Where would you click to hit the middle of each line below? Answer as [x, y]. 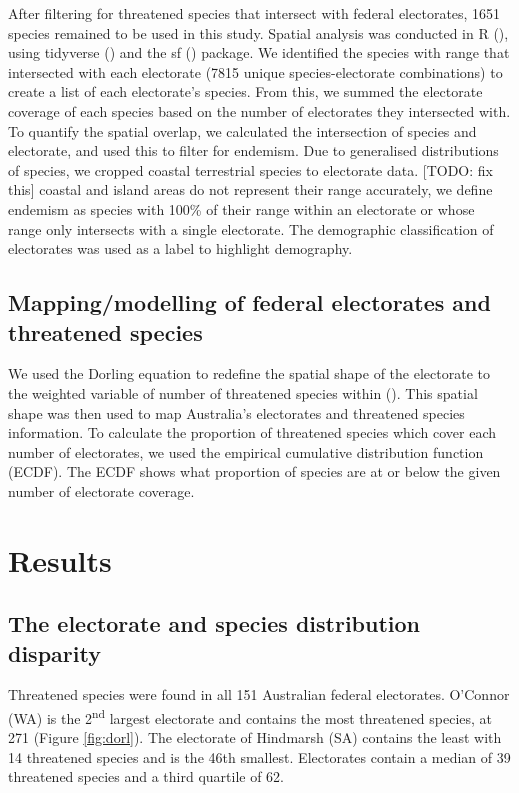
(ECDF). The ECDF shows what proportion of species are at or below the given [254, 471]
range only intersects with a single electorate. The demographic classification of [251, 228]
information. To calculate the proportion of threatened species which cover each [252, 432]
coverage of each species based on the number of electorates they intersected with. [259, 110]
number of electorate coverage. [101, 490]
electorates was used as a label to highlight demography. [180, 248]
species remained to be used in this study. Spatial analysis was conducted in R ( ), [258, 32]
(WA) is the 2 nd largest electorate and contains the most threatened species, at [250, 716]
